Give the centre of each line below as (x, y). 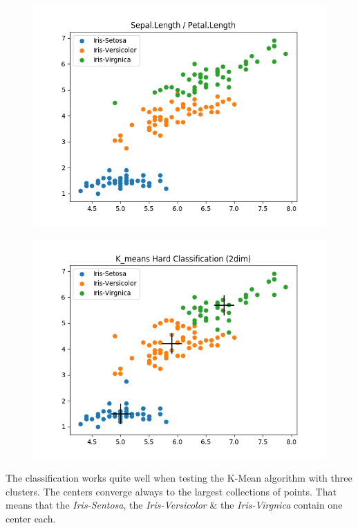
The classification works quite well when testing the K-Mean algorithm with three (179, 478)
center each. (31, 518)
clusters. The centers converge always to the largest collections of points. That (171, 491)
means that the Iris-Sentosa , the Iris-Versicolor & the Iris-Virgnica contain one (174, 505)
